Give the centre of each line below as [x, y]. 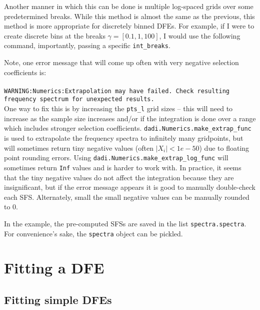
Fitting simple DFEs [58, 299]
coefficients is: [25, 72]
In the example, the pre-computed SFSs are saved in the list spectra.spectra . [125, 223]
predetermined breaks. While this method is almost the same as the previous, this [129, 16]
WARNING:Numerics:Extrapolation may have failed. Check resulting [117, 91]
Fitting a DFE [54, 268]
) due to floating [224, 147]
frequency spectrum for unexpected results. [79, 99]
